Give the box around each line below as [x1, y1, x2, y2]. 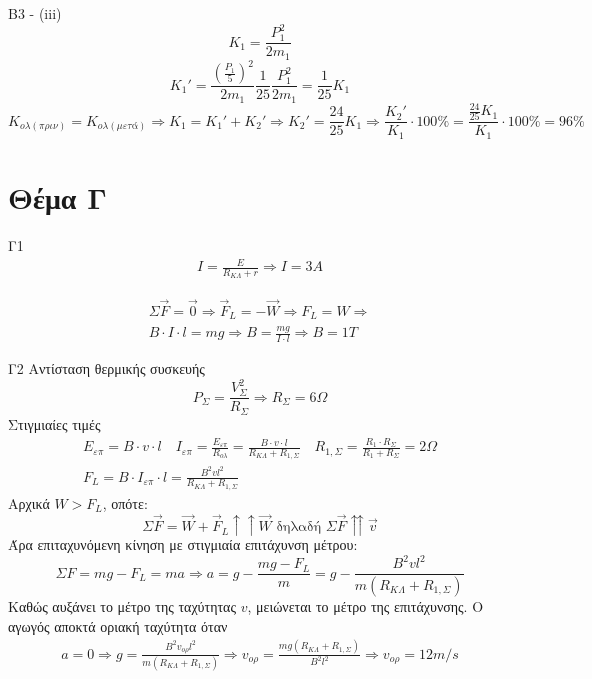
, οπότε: [102, 492, 148, 513]
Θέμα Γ [8, 177, 107, 218]
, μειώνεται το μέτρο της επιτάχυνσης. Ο [247, 595, 484, 616]
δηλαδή [276, 520, 322, 535]
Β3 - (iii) [8, 3, 62, 23]
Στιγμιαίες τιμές [8, 413, 101, 434]
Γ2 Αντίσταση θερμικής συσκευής [8, 358, 205, 379]
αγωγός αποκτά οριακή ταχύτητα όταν [8, 615, 228, 636]
